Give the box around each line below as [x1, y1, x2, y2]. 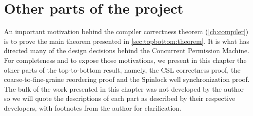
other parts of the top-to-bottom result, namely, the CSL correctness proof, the [4, 64, 241, 75]
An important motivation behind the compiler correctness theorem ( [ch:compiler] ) [4, 26, 249, 37]
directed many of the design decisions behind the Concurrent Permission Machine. [4, 45, 250, 56]
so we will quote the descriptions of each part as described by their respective [4, 93, 235, 103]
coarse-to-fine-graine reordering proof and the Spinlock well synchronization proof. [4, 74, 250, 84]
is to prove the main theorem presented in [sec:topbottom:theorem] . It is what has [4, 36, 249, 46]
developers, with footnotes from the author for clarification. [4, 102, 181, 113]
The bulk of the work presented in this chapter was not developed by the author [4, 83, 244, 94]
